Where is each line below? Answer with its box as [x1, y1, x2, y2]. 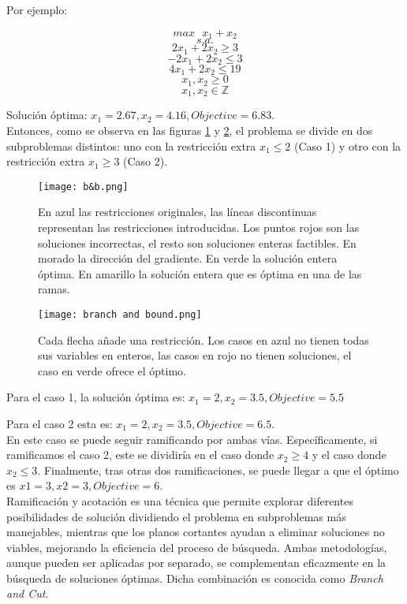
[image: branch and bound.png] [38, 308, 202, 320]
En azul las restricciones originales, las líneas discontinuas [38, 203, 317, 220]
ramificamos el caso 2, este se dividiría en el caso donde [6, 446, 274, 463]
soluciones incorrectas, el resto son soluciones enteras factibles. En [38, 234, 357, 251]
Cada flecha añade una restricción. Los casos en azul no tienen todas [38, 331, 369, 348]
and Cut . [6, 585, 49, 602]
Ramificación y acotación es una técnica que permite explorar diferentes [6, 492, 353, 509]
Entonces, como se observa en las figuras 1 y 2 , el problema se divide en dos [6, 121, 373, 138]
